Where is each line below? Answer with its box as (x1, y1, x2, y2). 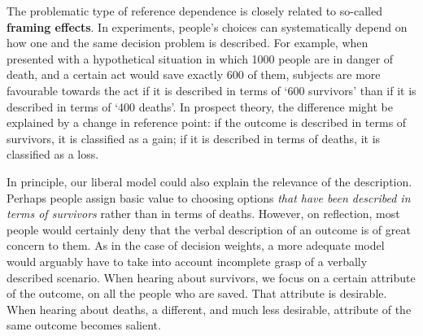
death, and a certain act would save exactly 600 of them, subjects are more (7, 66, 381, 83)
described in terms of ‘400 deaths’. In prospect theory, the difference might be (7, 98, 393, 115)
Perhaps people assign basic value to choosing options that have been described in (7, 189, 411, 206)
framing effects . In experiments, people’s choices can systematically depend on (7, 18, 408, 35)
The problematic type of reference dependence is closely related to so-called (7, 2, 382, 19)
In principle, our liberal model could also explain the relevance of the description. (7, 172, 412, 190)
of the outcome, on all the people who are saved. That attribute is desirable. (7, 285, 387, 302)
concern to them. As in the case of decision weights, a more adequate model (7, 237, 385, 254)
